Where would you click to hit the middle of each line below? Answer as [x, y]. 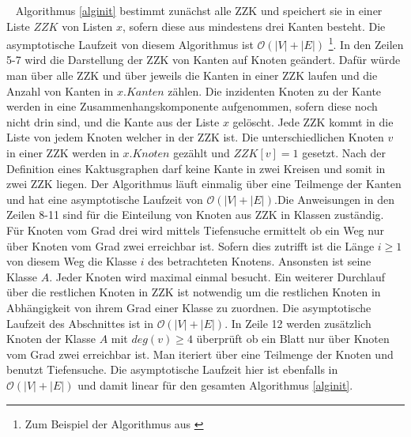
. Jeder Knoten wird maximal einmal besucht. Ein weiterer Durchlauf [217, 276]
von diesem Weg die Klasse [72, 261]
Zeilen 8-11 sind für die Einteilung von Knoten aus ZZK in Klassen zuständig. [195, 215]
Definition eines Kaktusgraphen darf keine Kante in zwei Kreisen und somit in [196, 168]
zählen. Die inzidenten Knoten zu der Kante [275, 90]
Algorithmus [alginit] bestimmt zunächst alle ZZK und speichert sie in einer [199, 10]
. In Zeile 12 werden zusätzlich [298, 323]
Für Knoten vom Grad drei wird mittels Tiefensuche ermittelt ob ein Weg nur [195, 230]
